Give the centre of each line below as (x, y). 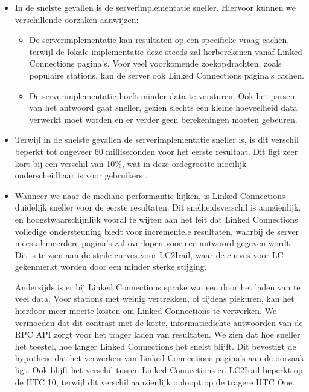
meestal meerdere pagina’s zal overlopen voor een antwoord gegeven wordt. (154, 243)
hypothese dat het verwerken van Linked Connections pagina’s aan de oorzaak (160, 358)
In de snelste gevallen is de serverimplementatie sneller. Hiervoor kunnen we (155, 7)
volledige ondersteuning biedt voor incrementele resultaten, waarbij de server (157, 231)
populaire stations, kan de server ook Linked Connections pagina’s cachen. (167, 75)
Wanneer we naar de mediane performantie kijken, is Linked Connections (150, 195)
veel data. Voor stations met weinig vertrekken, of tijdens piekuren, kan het (154, 299)
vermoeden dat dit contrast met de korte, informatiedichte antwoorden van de (159, 322)
